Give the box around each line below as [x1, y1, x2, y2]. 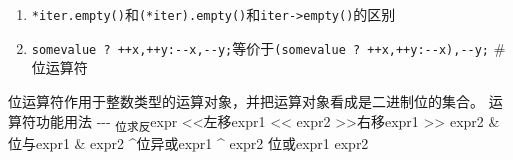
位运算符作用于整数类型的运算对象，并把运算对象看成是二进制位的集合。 [8, 90, 484, 111]
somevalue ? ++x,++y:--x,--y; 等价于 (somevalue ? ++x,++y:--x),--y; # [31, 37, 506, 58]
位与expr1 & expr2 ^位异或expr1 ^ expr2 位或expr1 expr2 [8, 132, 369, 153]
